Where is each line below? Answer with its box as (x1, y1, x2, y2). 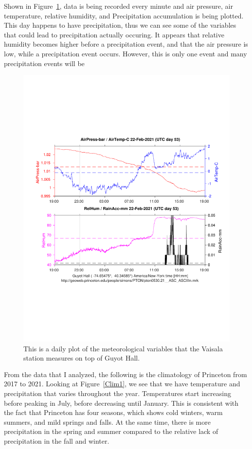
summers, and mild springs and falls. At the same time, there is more (4, 416, 211, 427)
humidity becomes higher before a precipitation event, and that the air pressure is (4, 39, 248, 49)
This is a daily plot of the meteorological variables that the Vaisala (23, 343, 223, 353)
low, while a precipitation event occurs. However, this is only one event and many (4, 48, 247, 58)
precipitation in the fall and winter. (4, 435, 109, 446)
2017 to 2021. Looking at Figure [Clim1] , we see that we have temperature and (4, 379, 240, 389)
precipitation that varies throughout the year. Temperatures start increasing (4, 388, 231, 398)
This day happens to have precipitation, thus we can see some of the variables (4, 20, 236, 30)
